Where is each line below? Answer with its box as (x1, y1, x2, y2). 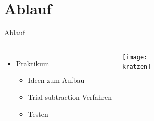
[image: (122, 53, 148, 61)
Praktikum (16, 58, 49, 68)
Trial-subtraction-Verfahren (28, 91, 112, 102)
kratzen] (122, 63, 151, 71)
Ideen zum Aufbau (28, 75, 85, 85)
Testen (28, 108, 48, 119)
